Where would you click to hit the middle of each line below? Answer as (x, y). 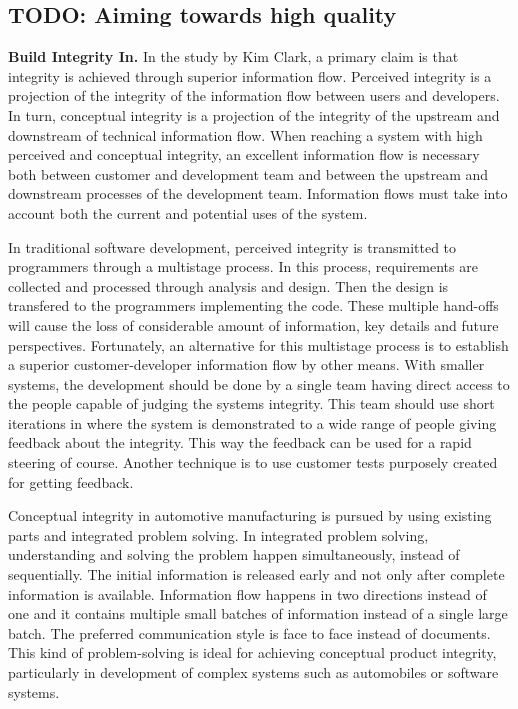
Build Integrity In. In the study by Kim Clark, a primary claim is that (233, 56)
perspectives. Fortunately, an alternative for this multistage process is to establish (258, 344)
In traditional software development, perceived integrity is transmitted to (232, 246)
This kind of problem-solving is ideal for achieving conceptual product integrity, (252, 652)
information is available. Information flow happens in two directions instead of (247, 593)
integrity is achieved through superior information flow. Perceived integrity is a (250, 75)
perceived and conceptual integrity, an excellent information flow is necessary (244, 154)
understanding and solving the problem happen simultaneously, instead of (234, 554)
